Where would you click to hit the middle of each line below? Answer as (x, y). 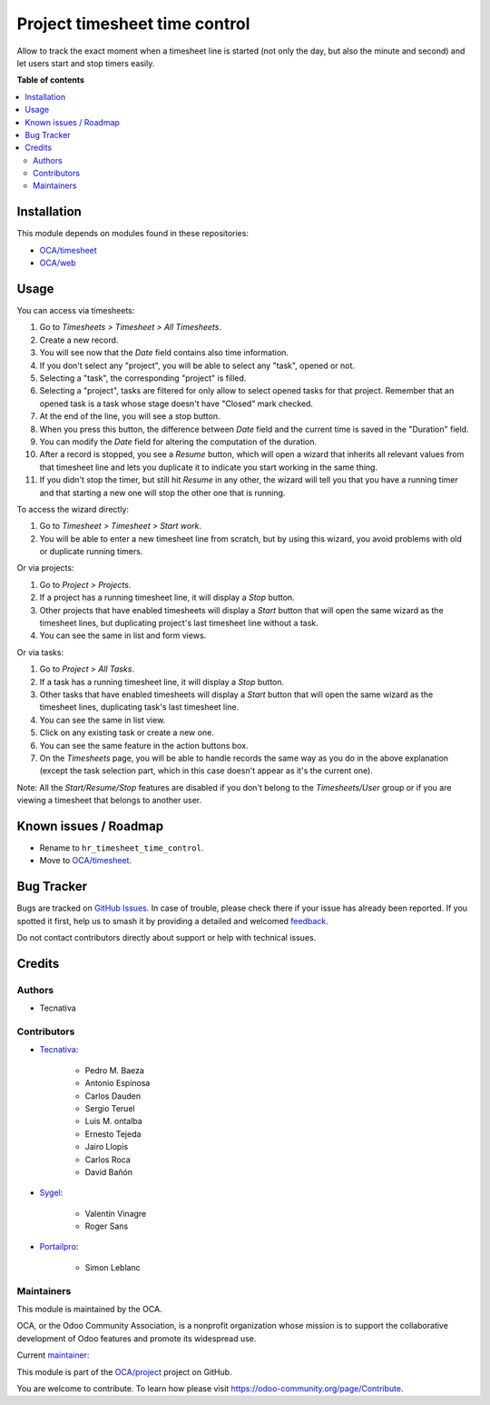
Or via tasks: (40, 652)
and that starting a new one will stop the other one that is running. (162, 493)
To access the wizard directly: (73, 509)
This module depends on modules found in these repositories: (133, 234)
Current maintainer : (53, 1355)
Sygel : (51, 1193)
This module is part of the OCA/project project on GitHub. (124, 1371)
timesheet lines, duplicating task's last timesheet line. (139, 707)
